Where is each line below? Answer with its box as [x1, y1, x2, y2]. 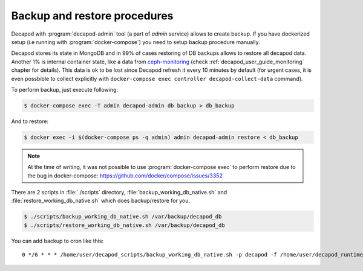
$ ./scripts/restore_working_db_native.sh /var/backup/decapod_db [24, 222, 225, 229]
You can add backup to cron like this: [11, 237, 104, 244]
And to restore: [11, 118, 48, 125]
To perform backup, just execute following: [11, 86, 118, 93]
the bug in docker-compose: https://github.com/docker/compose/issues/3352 [27, 172, 223, 179]
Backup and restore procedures [11, 9, 174, 22]
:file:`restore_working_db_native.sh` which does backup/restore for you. [11, 197, 191, 205]
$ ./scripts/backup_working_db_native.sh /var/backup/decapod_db [24, 213, 222, 220]
